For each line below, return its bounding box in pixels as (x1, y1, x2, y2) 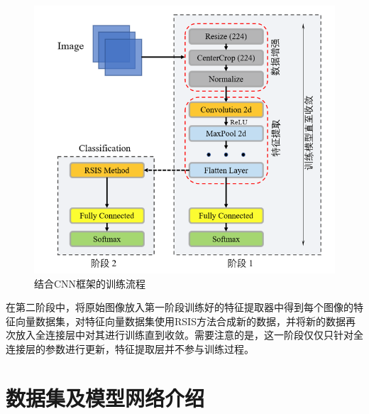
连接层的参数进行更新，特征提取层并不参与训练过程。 (6, 342, 254, 356)
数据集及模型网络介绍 (6, 383, 205, 412)
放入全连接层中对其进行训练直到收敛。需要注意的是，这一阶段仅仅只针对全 (15, 327, 363, 342)
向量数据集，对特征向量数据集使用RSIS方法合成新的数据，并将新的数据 (15, 313, 346, 328)
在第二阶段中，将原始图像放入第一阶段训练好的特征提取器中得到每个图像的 (6, 300, 353, 315)
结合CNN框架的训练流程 (34, 276, 146, 290)
